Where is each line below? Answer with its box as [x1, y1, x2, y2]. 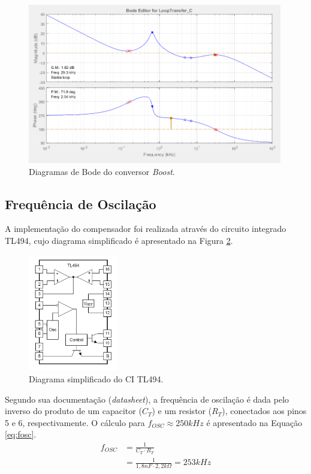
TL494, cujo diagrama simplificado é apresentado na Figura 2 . [5, 234, 233, 247]
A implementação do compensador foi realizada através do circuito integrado [5, 222, 286, 235]
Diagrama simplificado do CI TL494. [29, 373, 164, 385]
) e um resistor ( [152, 404, 212, 417]
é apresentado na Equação [206, 416, 303, 428]
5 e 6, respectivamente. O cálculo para [5, 416, 145, 428]
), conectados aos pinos [222, 404, 307, 417]
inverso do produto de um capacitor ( [5, 404, 142, 417]
